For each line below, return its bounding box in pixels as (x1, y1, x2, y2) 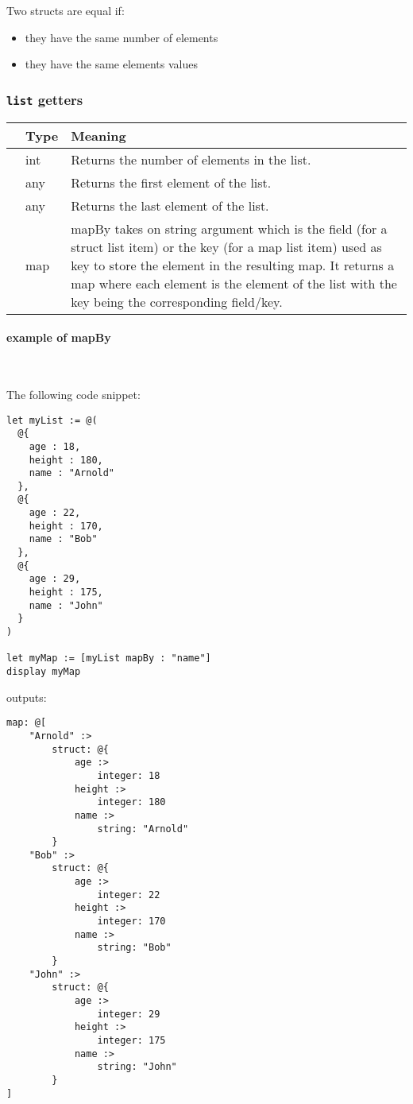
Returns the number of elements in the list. (71, 149, 311, 169)
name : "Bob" (29, 533, 98, 545)
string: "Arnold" (97, 823, 189, 835)
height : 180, (29, 454, 103, 466)
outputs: (6, 688, 47, 705)
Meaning (71, 126, 126, 145)
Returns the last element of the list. (71, 196, 269, 215)
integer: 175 (97, 1035, 166, 1047)
